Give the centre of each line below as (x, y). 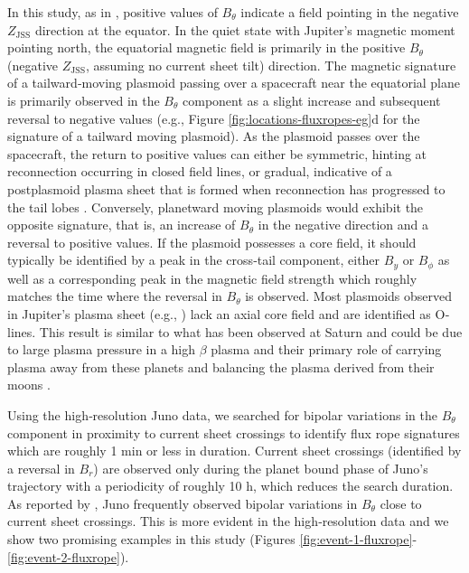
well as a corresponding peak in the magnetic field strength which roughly (212, 278)
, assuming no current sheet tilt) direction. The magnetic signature (271, 65)
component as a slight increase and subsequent (312, 100)
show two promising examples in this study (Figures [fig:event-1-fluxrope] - (212, 539)
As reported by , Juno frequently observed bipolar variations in (183, 503)
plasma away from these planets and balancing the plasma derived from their (221, 366)
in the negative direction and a (343, 225)
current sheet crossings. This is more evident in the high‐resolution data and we (228, 521)
